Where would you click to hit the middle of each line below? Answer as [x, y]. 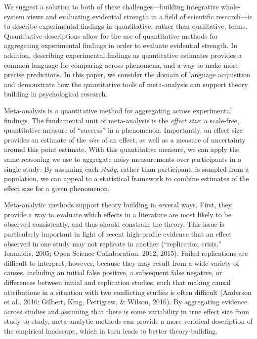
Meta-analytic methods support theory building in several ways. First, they [118, 205]
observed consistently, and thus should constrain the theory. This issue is [114, 224]
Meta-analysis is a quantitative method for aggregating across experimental [118, 110]
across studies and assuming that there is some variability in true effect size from [127, 311]
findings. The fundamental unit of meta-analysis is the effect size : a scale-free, [122, 120]
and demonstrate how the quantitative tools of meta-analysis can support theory [126, 84]
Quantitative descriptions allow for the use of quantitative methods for [111, 35]
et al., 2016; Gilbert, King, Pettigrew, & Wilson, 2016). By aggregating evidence [126, 302]
